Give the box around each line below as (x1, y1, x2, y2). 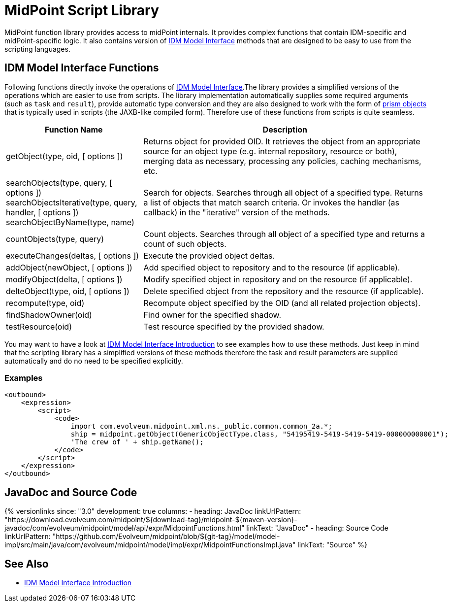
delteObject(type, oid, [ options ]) (6, 286, 129, 296)
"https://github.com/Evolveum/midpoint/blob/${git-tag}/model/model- (52, 532, 280, 541)
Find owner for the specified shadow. (143, 309, 281, 320)
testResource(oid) (6, 321, 72, 332)
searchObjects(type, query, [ (6, 177, 112, 188)
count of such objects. (143, 238, 226, 249)
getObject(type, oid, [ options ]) (6, 151, 123, 161)
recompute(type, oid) (6, 298, 85, 308)
